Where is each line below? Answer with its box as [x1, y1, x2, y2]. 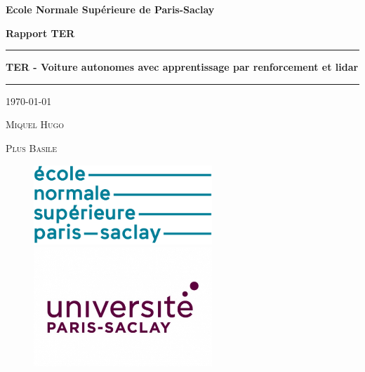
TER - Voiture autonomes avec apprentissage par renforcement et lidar [6, 60, 359, 74]
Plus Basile [6, 140, 58, 155]
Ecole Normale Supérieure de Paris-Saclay [6, 2, 215, 16]
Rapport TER [6, 25, 75, 40]
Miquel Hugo [6, 117, 65, 132]
